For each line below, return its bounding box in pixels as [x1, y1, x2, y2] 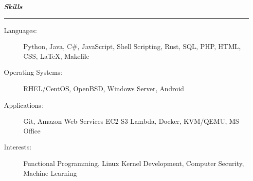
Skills [4, 1, 22, 11]
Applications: [4, 99, 43, 110]
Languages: [4, 25, 37, 35]
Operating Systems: [4, 67, 62, 77]
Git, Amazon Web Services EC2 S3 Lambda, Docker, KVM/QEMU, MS [23, 116, 239, 126]
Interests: [4, 142, 32, 152]
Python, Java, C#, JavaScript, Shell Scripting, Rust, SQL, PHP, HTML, [23, 41, 241, 51]
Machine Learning [23, 167, 77, 178]
